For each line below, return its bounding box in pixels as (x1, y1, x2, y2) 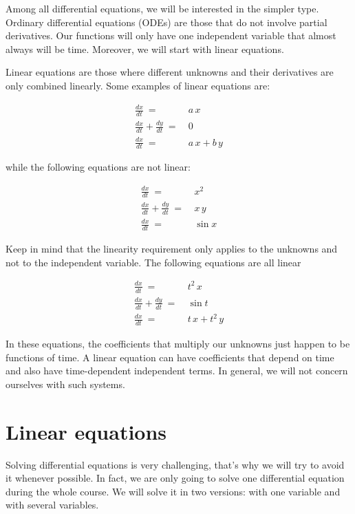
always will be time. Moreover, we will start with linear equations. (6, 41, 284, 56)
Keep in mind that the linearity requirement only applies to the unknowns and (6, 242, 338, 255)
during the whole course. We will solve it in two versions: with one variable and (6, 484, 341, 498)
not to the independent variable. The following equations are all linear (6, 255, 301, 269)
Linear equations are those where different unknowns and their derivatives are (6, 65, 334, 79)
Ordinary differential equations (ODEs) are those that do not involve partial (6, 14, 327, 29)
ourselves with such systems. (6, 376, 125, 391)
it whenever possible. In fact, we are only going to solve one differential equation (6, 471, 345, 485)
